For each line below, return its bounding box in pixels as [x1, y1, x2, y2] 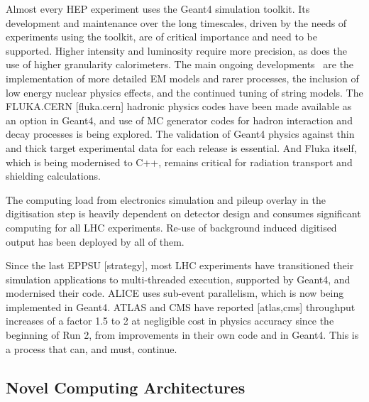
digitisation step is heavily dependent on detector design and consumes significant [6, 206, 361, 221]
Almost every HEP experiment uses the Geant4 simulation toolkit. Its [6, 1, 310, 16]
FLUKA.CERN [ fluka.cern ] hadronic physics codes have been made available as [6, 99, 352, 114]
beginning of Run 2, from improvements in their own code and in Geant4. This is [6, 327, 359, 342]
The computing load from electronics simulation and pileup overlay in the [6, 192, 326, 207]
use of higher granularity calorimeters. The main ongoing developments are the [6, 57, 354, 72]
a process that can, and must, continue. [6, 341, 177, 356]
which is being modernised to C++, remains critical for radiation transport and [6, 154, 353, 169]
